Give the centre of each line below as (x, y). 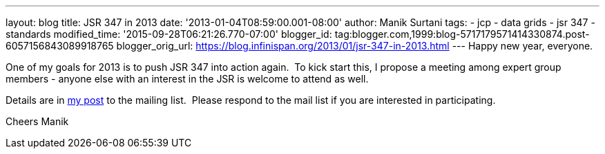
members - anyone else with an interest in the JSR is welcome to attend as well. (187, 79)
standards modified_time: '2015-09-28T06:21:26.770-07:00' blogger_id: (169, 34)
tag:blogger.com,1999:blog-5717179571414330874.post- (462, 34)
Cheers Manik (37, 121)
